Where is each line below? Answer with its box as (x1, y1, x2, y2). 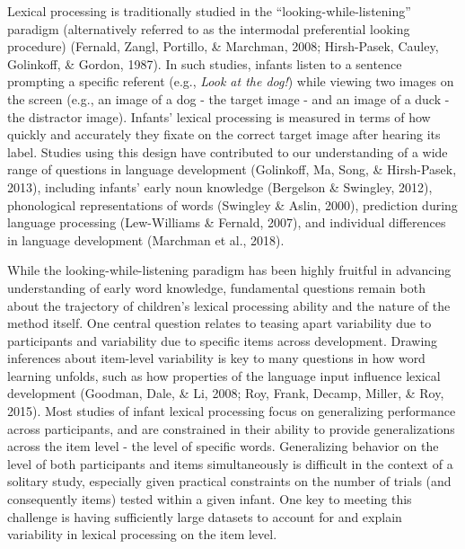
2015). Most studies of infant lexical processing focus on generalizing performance (7, 402, 456, 421)
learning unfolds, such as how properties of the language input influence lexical (7, 366, 441, 385)
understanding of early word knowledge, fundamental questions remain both (7, 278, 426, 297)
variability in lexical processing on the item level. (7, 525, 277, 544)
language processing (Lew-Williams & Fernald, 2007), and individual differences (7, 213, 446, 232)
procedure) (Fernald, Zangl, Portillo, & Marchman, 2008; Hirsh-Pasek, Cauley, (7, 37, 439, 56)
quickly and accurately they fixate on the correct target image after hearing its (7, 125, 441, 144)
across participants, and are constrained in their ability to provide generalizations (7, 419, 455, 438)
